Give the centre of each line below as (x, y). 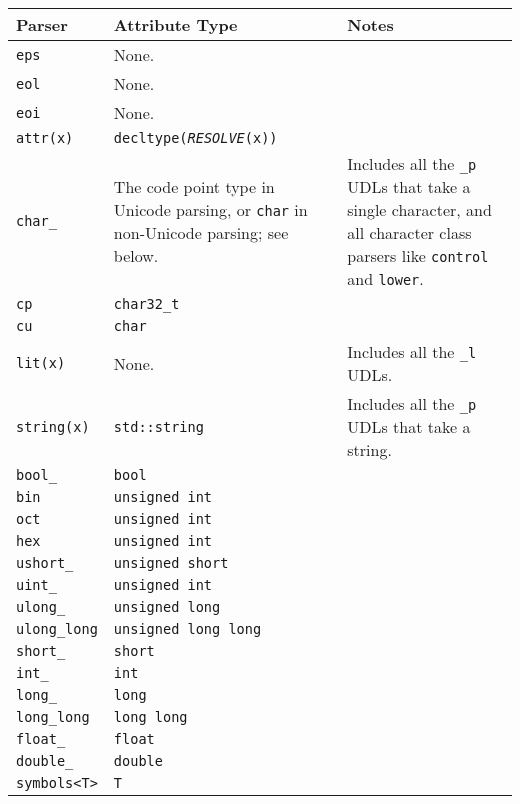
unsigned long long (187, 629)
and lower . (385, 278)
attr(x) (45, 138)
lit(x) (41, 363)
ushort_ (45, 563)
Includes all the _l (412, 351)
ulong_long (57, 629)
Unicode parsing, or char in (210, 209)
